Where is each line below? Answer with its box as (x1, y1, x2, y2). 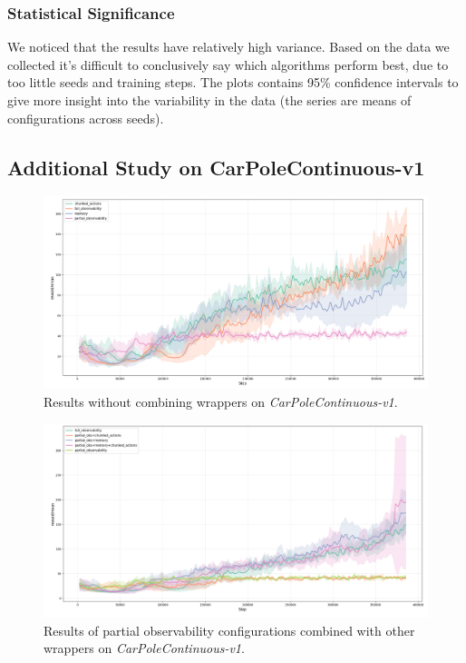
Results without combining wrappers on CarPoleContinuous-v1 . (44, 391, 398, 411)
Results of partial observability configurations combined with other (44, 620, 415, 639)
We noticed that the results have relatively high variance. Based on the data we (7, 37, 450, 56)
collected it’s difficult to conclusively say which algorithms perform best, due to (7, 54, 449, 74)
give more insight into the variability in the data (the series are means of (7, 91, 412, 109)
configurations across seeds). (7, 108, 164, 127)
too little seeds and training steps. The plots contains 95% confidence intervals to (7, 73, 459, 92)
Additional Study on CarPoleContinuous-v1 (7, 153, 425, 181)
